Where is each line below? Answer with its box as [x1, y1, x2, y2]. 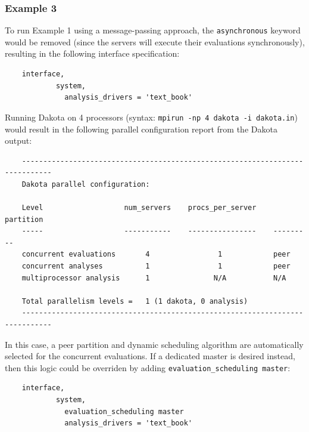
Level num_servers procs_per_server [21, 203, 257, 212]
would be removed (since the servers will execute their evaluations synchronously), [5, 35, 305, 48]
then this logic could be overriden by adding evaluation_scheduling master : [5, 361, 291, 374]
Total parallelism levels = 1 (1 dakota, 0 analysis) [21, 297, 248, 306]
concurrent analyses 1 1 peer [21, 262, 291, 271]
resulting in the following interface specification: [5, 47, 180, 60]
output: [5, 134, 32, 147]
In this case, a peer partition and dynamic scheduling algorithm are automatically [5, 338, 304, 350]
